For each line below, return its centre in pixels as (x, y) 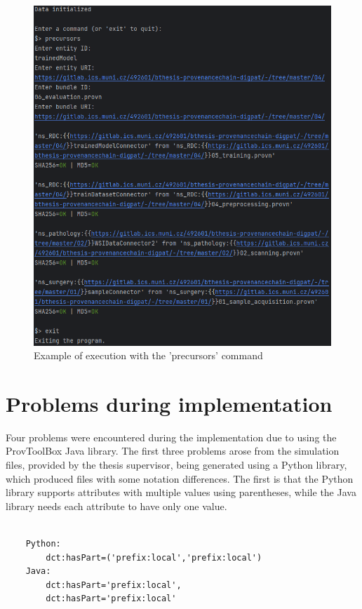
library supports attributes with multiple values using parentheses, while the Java (181, 492)
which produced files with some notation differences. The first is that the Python (180, 478)
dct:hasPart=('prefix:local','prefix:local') (154, 557)
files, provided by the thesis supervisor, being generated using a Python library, (176, 465)
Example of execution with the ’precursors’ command (148, 355)
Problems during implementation (169, 403)
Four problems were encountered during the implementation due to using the (171, 437)
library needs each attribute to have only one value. (116, 506)
